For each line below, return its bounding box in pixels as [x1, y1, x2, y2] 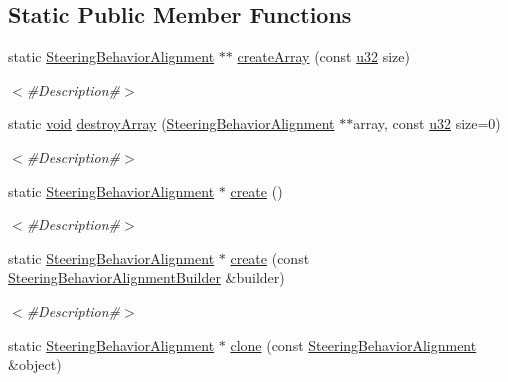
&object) [8, 354, 62, 375]
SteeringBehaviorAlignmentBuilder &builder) [8, 267, 285, 288]
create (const [230, 247, 310, 268]
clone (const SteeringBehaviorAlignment [230, 334, 477, 355]
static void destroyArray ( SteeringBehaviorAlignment [8, 113, 335, 134]
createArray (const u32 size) [237, 46, 410, 67]
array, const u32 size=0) [353, 113, 501, 134]
